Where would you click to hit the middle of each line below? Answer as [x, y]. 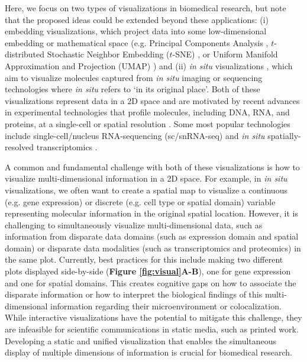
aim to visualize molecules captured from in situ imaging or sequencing [134, 77]
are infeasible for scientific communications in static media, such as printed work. [152, 329]
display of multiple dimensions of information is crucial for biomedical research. [148, 352]
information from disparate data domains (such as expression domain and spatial [152, 236]
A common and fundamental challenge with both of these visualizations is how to [152, 167]
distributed [25, 54]
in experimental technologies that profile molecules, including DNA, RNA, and [147, 112]
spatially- [284, 135]
